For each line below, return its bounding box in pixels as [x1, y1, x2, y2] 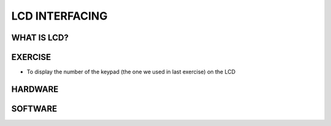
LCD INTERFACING [11, 9, 108, 23]
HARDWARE [11, 84, 59, 94]
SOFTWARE [11, 103, 58, 114]
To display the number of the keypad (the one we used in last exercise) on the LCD [26, 68, 236, 76]
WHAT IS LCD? [11, 32, 69, 43]
